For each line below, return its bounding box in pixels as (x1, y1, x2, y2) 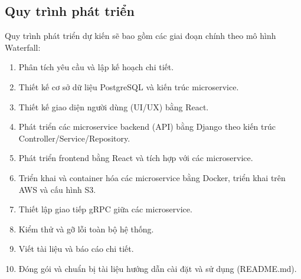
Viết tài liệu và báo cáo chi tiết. (18, 242, 134, 255)
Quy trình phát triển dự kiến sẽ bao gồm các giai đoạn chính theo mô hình (5, 29, 276, 42)
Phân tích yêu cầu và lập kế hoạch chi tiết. (18, 61, 174, 73)
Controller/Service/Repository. (18, 132, 130, 144)
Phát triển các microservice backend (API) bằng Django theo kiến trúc (18, 120, 276, 133)
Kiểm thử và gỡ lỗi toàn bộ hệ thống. (18, 222, 154, 235)
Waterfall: (5, 41, 41, 53)
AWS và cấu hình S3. (18, 183, 96, 195)
